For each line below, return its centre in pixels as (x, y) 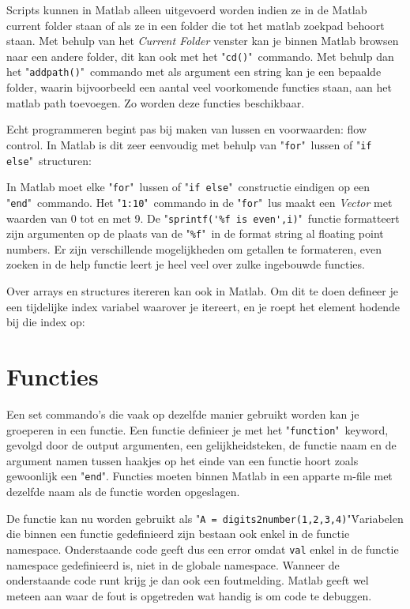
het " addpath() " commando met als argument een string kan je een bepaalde (194, 71)
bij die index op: (46, 322)
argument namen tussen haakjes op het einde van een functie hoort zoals (182, 460)
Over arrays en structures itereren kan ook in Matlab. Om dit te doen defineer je (202, 291)
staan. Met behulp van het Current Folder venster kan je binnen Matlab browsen (203, 41)
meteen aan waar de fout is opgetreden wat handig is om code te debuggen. (189, 595)
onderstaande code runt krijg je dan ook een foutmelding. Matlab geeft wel (188, 580)
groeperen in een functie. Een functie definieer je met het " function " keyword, (197, 429)
